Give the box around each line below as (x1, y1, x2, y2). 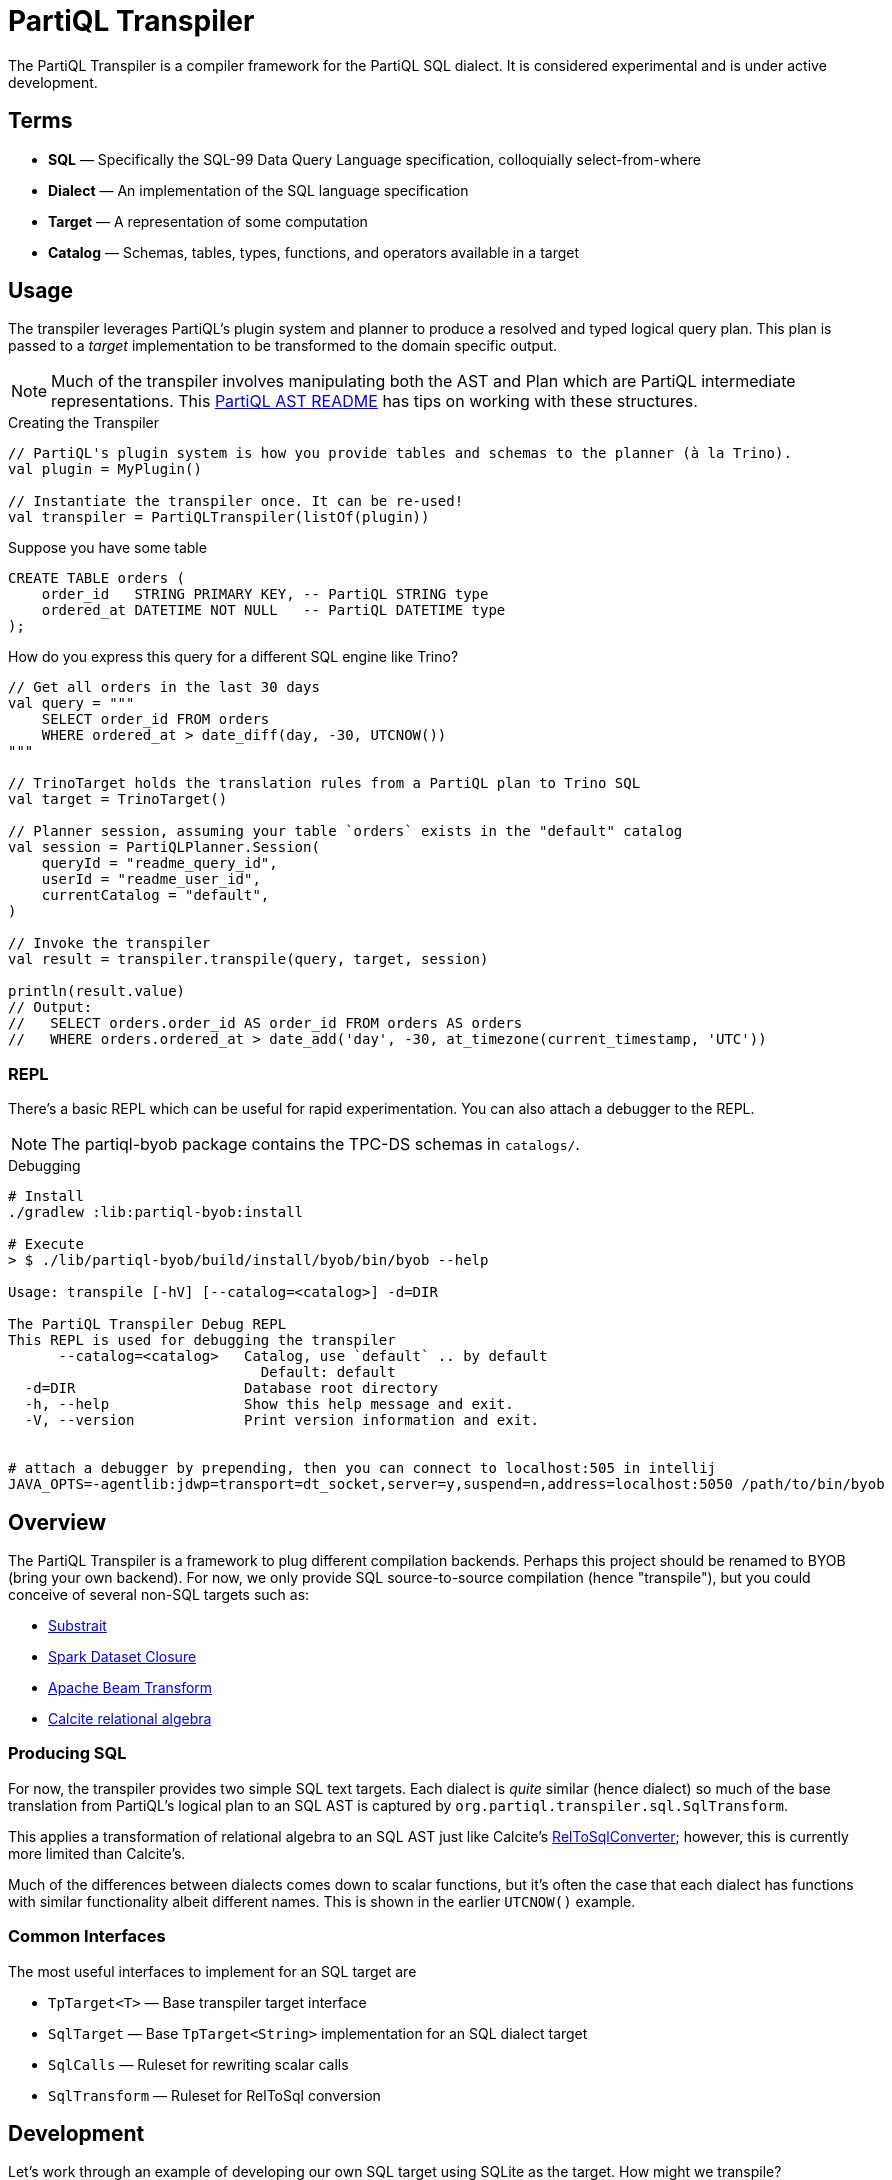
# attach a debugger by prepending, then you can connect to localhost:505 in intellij (8, 1460, 717, 1477)
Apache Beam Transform (48, 1679, 213, 1697)
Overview (8, 1509, 107, 1535)
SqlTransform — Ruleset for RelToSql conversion (48, 2086, 381, 2104)
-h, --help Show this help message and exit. (24, 1396, 514, 1413)
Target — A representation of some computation (48, 212, 368, 230)
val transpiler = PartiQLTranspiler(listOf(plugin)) (8, 509, 430, 526)
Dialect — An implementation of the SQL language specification (48, 181, 469, 199)
